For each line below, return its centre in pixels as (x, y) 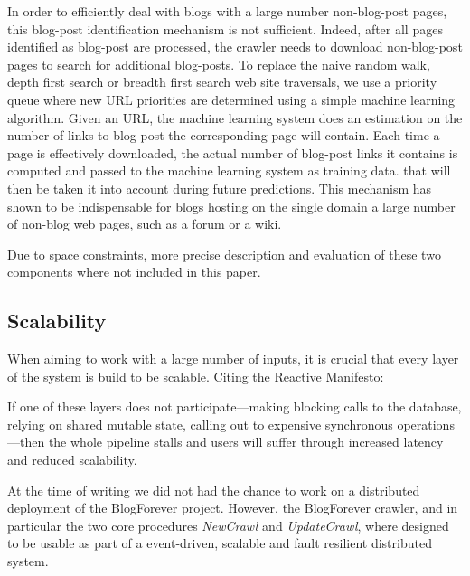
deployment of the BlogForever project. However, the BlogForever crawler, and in (233, 508)
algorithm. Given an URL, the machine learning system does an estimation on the (235, 117)
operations (426, 424)
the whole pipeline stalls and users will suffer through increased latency (246, 442)
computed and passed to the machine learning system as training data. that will (229, 170)
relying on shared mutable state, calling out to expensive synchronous (200, 424)
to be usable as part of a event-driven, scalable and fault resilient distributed (220, 543)
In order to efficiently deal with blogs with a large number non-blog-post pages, (227, 11)
